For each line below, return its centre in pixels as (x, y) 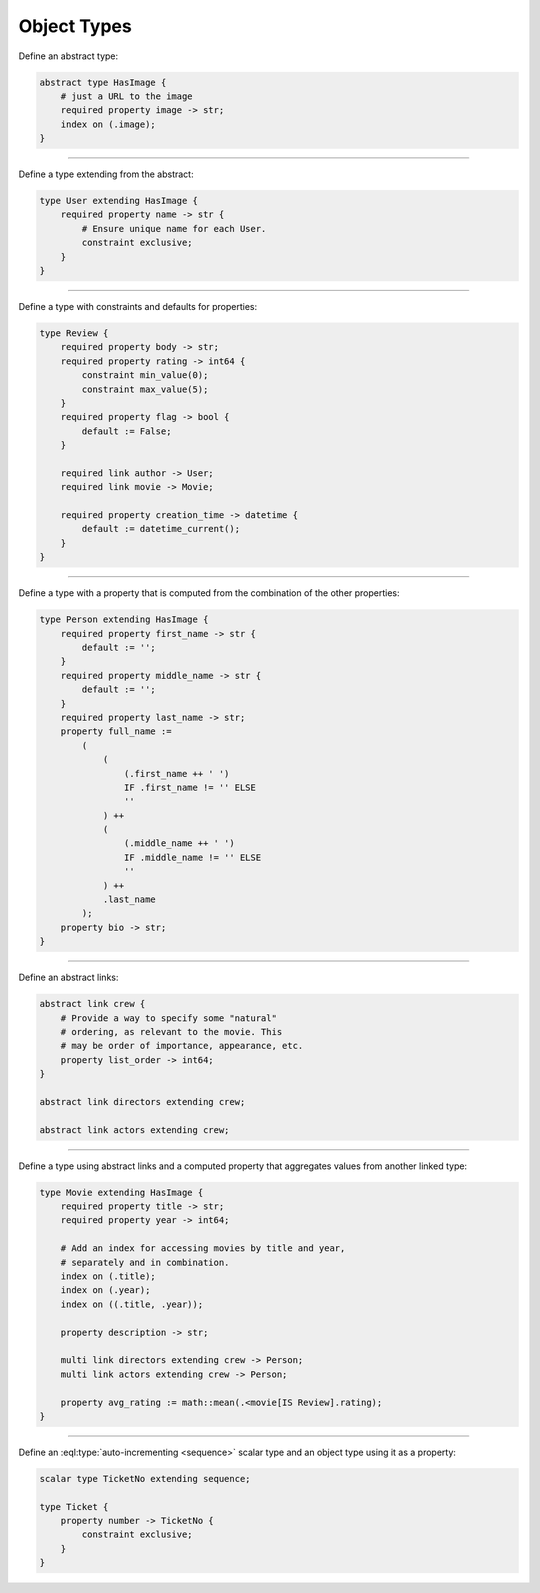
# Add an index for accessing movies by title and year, (203, 1248)
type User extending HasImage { (119, 201)
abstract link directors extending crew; (142, 1101)
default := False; (126, 431)
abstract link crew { (92, 1004)
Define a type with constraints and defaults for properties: (138, 306)
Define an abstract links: (68, 977)
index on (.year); (105, 1290)
